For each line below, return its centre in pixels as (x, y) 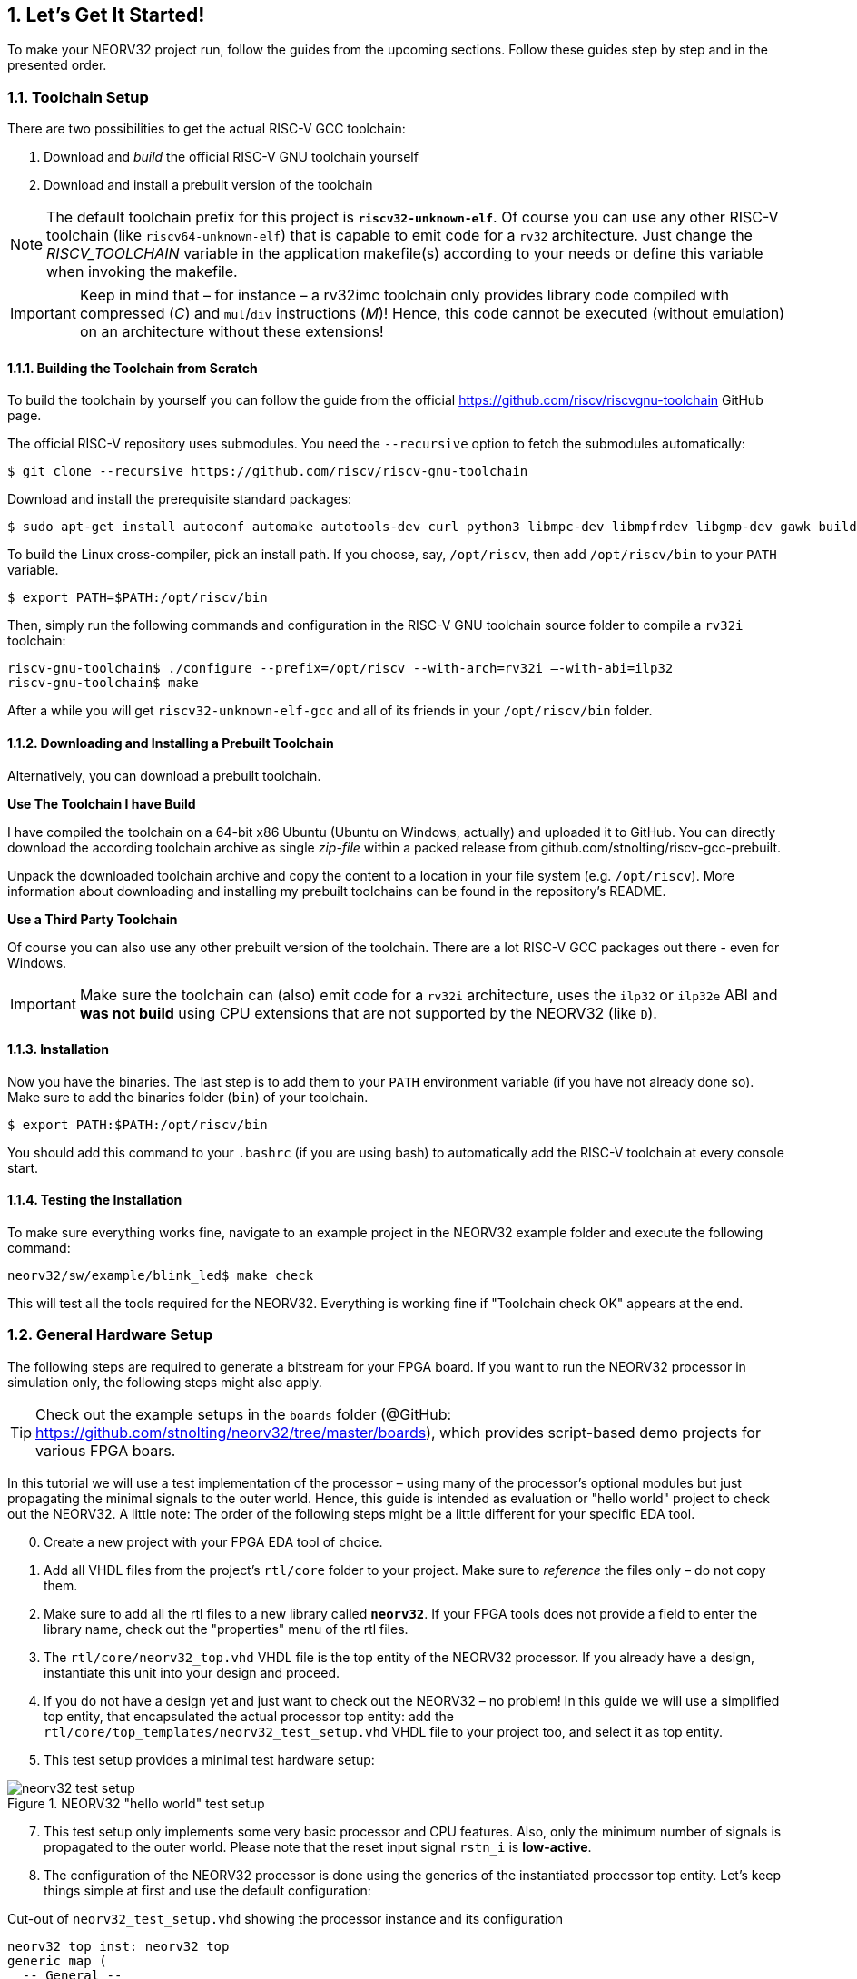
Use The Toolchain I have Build (102, 803)
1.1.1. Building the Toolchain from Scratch (133, 368)
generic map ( (57, 1960)
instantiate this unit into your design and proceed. (192, 1672)
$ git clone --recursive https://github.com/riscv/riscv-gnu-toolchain (268, 472)
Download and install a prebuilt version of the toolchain (208, 185)
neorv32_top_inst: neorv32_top (118, 1946)
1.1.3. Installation (58, 1049)
